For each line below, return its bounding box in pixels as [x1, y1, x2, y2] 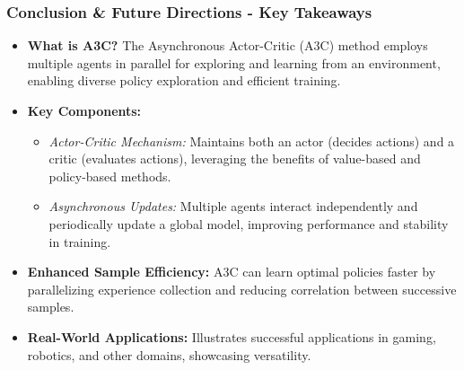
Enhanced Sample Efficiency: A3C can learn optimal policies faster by [27, 262, 436, 281]
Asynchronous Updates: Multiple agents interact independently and [48, 197, 418, 216]
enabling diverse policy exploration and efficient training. [27, 71, 341, 90]
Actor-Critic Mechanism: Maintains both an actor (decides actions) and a [48, 131, 455, 150]
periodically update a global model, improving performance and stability [48, 214, 449, 233]
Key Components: [27, 101, 142, 119]
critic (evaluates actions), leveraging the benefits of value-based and [48, 149, 421, 168]
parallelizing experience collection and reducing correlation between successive [27, 279, 457, 298]
